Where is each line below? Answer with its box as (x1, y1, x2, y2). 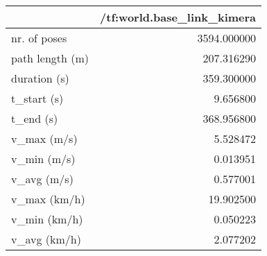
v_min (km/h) (11, 211, 83, 227)
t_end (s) (11, 110, 58, 126)
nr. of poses (11, 30, 67, 46)
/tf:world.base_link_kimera (100, 9, 257, 25)
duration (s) (11, 70, 69, 86)
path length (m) (11, 50, 89, 66)
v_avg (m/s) (11, 171, 74, 187)
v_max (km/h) (11, 191, 85, 207)
